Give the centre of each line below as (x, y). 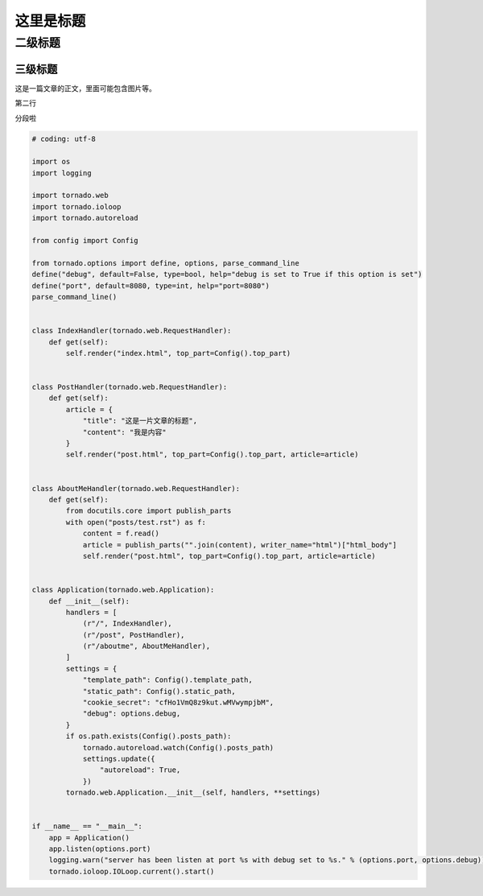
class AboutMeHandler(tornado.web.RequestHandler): (136, 488)
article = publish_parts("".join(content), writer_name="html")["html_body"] (240, 545)
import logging (62, 173)
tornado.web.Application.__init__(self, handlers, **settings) (193, 793)
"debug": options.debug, (132, 714)
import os (51, 162)
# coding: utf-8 (64, 139)
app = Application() (89, 838)
